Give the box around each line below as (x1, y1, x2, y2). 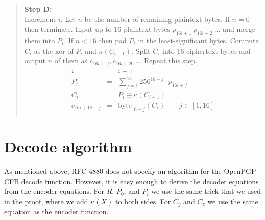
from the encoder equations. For (4, 186, 105, 196)
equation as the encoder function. (4, 206, 109, 217)
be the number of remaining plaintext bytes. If (84, 13, 230, 24)
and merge (223, 24, 256, 34)
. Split (131, 45, 151, 56)
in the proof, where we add (4, 195, 88, 206)
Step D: (24, 4, 52, 14)
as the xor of (34, 45, 74, 56)
